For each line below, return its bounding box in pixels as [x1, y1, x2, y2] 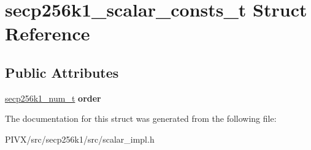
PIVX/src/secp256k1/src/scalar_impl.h [5, 132, 155, 145]
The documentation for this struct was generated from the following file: [5, 112, 277, 125]
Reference [5, 21, 90, 46]
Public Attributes [5, 62, 119, 81]
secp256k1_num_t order [5, 91, 101, 104]
